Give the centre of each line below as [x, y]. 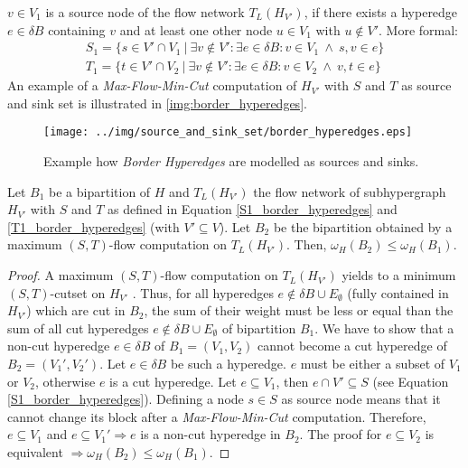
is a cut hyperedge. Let [173, 381]
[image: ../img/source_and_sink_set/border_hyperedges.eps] [228, 132]
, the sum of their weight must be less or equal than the [299, 310]
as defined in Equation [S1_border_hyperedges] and [253, 209]
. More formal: [418, 29]
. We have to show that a [384, 328]
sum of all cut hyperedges [78, 328]
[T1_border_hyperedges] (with [94, 226]
